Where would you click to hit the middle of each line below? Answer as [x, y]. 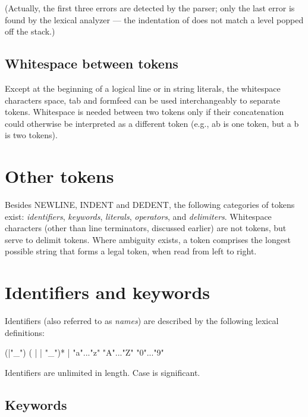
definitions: [25, 332]
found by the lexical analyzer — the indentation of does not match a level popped [154, 19]
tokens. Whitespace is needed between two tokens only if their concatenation [144, 112]
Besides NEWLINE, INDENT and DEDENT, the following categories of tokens [150, 205]
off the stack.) [30, 31]
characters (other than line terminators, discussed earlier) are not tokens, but [146, 228]
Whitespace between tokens [92, 63]
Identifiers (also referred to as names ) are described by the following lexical [142, 321]
